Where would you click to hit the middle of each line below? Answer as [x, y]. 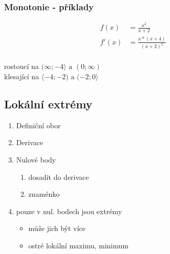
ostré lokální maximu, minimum [78, 245]
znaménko [44, 194]
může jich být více [57, 228]
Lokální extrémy [48, 104]
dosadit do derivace [59, 177]
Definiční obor [38, 125]
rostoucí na [22, 66]
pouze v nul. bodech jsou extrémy [69, 211]
